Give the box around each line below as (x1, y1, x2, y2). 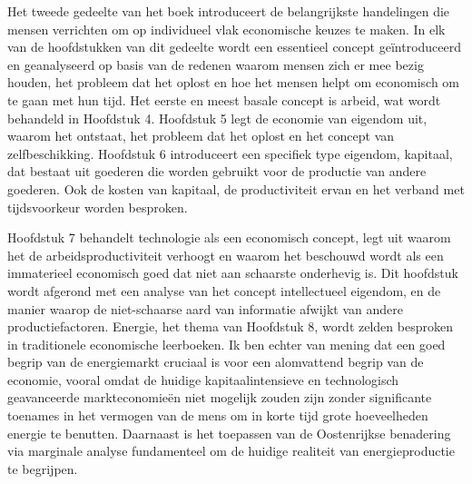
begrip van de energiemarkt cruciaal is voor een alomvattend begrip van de (7, 352, 424, 371)
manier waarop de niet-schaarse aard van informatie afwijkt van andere (7, 299, 403, 318)
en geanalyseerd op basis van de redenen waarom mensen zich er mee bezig (7, 54, 424, 74)
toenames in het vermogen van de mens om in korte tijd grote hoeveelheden (7, 406, 428, 425)
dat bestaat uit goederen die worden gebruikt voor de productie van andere (7, 162, 427, 181)
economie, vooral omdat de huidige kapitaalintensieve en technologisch (7, 370, 399, 389)
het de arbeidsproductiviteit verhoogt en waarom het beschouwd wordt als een (7, 245, 444, 264)
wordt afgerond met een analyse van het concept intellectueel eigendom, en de (7, 281, 441, 300)
